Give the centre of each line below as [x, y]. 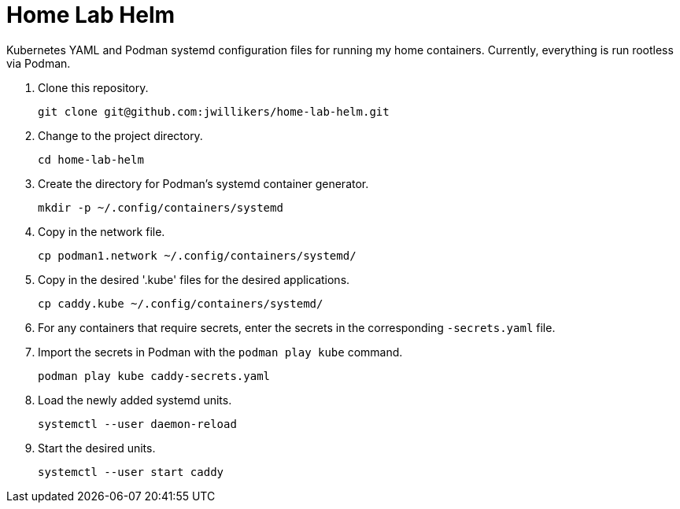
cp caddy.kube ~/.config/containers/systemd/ [181, 303]
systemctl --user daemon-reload [137, 424]
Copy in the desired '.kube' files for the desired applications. [194, 279]
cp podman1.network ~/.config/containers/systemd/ [197, 255]
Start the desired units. [97, 448]
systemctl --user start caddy [131, 472]
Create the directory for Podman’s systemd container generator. [203, 183]
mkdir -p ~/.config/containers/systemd [161, 207]
